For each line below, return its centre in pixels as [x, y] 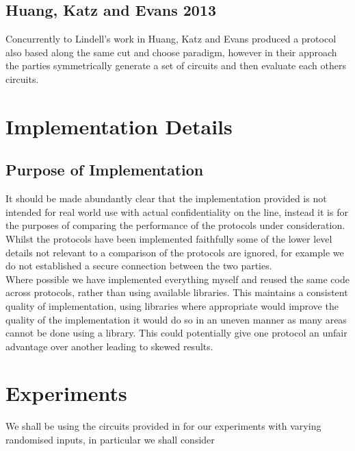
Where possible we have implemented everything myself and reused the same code [177, 279]
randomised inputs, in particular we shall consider [110, 439]
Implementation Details [119, 126]
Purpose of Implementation [105, 170]
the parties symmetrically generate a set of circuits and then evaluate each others [176, 65]
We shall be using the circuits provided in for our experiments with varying [163, 426]
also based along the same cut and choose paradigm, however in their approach [171, 52]
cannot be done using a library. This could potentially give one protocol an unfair [176, 333]
